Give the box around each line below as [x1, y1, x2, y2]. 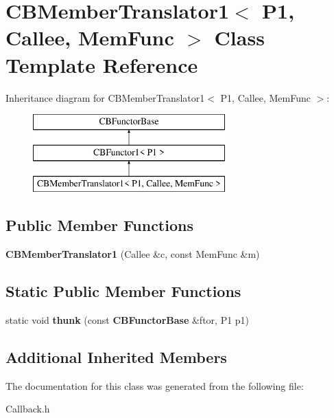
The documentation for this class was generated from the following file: [5, 378, 304, 393]
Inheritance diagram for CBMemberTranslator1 [5, 90, 205, 104]
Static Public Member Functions [5, 280, 241, 302]
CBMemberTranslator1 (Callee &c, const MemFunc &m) [5, 247, 260, 261]
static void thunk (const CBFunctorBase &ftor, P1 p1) [5, 313, 250, 327]
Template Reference [5, 50, 198, 78]
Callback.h [5, 401, 50, 416]
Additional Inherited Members [5, 346, 227, 368]
